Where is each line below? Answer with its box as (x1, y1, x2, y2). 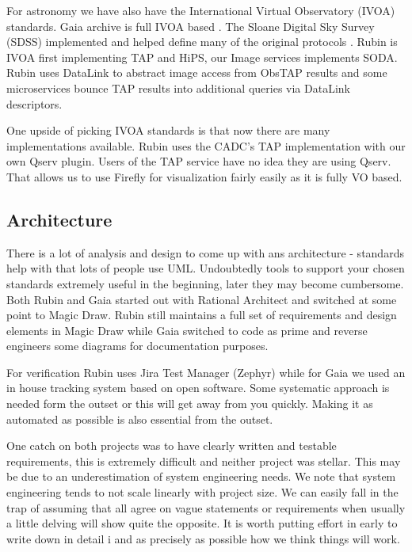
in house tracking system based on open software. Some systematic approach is (6, 379, 390, 396)
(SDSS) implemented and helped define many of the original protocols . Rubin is (6, 33, 398, 50)
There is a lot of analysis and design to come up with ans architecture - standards (6, 244, 404, 261)
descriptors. (6, 95, 63, 112)
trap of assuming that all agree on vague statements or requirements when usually (6, 499, 406, 516)
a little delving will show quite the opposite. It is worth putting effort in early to (6, 515, 398, 531)
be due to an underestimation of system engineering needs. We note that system (6, 468, 396, 485)
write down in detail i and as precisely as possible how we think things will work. (6, 530, 400, 546)
